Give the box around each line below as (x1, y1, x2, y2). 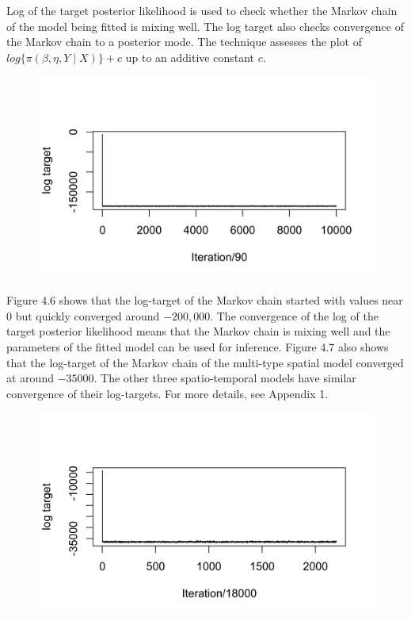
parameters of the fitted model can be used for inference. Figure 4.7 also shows (6, 338, 389, 355)
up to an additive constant (125, 48, 254, 65)
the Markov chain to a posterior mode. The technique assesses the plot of (6, 33, 362, 50)
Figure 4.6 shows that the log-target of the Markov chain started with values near (6, 292, 403, 309)
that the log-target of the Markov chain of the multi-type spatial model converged (6, 354, 404, 370)
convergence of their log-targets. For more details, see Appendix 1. (6, 385, 329, 401)
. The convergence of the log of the (210, 307, 379, 324)
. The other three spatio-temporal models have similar (93, 370, 356, 386)
